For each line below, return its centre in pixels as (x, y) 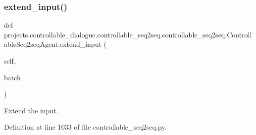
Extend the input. (31, 110)
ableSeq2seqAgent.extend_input (53, 44)
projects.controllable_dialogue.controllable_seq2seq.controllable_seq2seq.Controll (128, 34)
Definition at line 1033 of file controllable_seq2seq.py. (85, 127)
